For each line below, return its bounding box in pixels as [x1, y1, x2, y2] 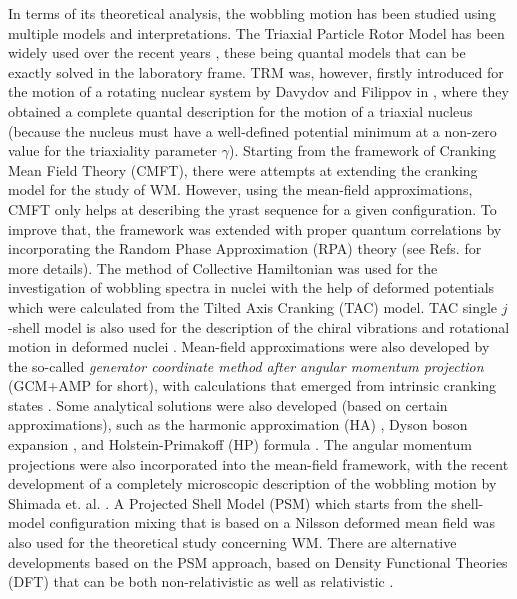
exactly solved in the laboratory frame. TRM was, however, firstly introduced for [8, 61, 504, 82]
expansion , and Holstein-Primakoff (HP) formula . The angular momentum [8, 434, 472, 455]
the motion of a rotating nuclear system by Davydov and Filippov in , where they [8, 81, 509, 102]
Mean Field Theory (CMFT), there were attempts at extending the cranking [8, 159, 478, 180]
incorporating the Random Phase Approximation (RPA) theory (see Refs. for [8, 238, 482, 259]
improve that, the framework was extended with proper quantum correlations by [8, 218, 502, 239]
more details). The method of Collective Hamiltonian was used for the [8, 257, 438, 278]
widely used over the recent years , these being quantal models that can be [8, 42, 466, 63]
